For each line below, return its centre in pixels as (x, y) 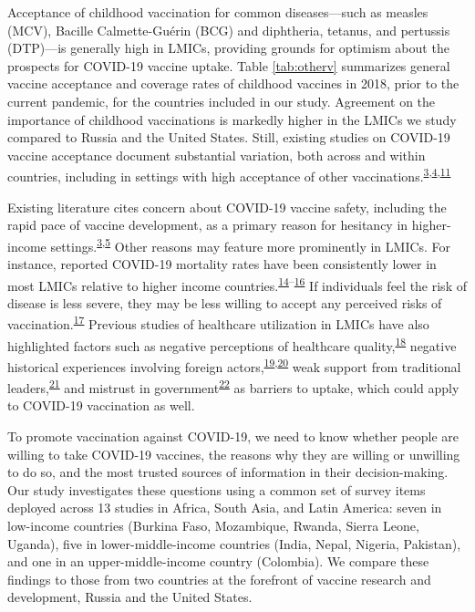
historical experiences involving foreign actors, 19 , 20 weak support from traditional (234, 365)
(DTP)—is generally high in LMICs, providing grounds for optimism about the (228, 48)
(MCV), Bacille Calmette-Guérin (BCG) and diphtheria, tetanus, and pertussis (229, 30)
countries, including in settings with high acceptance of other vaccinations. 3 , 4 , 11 (229, 175)
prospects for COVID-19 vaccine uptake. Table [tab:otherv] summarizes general (229, 65)
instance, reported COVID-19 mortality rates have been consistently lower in (222, 264)
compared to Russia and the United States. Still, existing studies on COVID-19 (229, 137)
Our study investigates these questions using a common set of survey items (217, 489)
